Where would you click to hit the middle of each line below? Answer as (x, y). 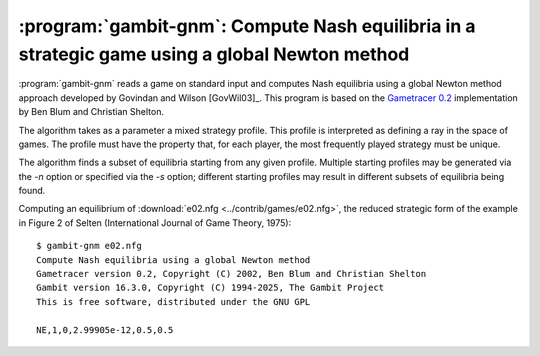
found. (32, 191)
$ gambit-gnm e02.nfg (89, 246)
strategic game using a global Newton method (214, 54)
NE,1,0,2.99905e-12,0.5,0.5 (105, 329)
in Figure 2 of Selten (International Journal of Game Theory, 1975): (155, 222)
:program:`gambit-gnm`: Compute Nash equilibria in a (247, 26)
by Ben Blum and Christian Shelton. (91, 112)
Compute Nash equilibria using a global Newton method (173, 259)
